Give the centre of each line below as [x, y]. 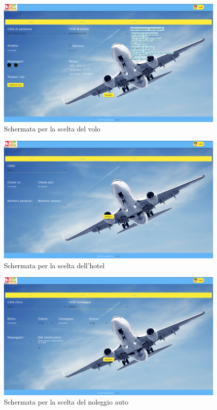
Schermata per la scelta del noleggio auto [66, 402]
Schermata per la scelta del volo [52, 129]
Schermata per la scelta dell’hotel [54, 265]
